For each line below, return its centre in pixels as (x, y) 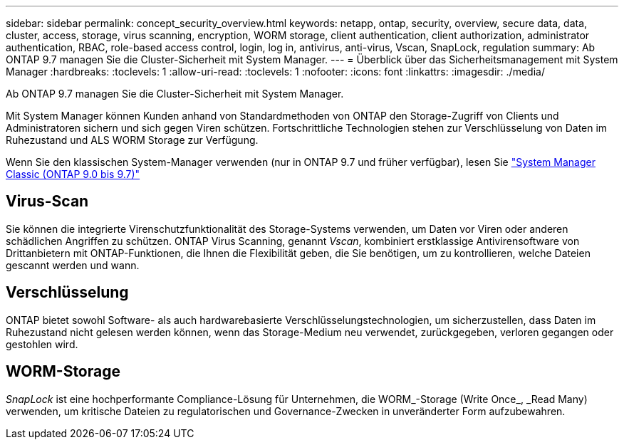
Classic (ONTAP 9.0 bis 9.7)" (73, 174)
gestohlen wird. (42, 344)
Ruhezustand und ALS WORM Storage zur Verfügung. (132, 140)
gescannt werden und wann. (73, 265)
